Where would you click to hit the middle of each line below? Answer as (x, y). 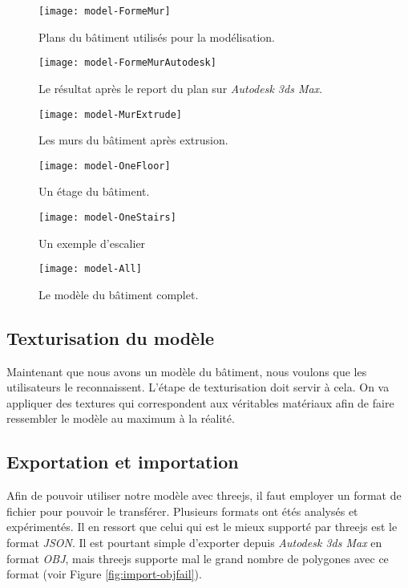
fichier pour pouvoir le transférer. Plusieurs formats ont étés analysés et (182, 511)
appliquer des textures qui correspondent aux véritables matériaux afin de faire (200, 402)
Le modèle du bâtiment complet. (119, 294)
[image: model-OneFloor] (105, 166)
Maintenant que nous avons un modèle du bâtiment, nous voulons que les (187, 371)
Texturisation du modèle (110, 337)
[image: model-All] (90, 269)
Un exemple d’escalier (92, 243)
